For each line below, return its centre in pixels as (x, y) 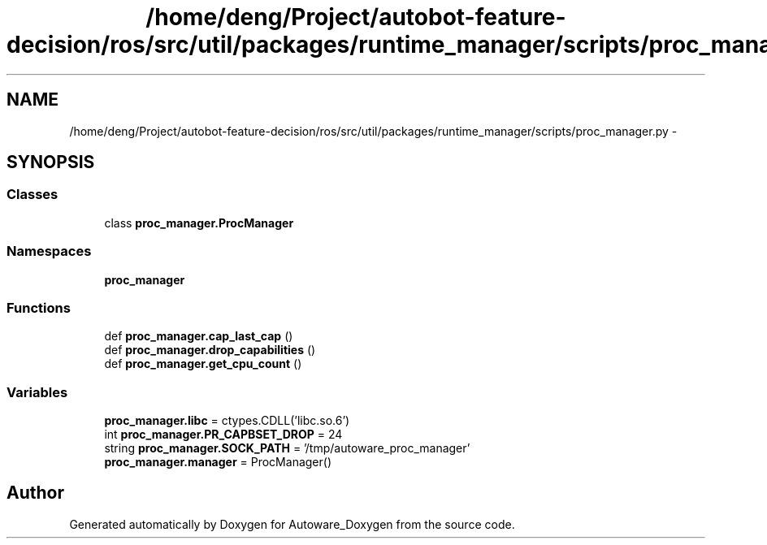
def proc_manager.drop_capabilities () (210, 350)
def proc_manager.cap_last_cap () (199, 336)
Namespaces (49, 251)
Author (35, 493)
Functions (39, 307)
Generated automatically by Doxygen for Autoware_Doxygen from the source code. (292, 524)
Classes (32, 195)
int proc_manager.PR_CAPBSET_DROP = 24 (223, 435)
